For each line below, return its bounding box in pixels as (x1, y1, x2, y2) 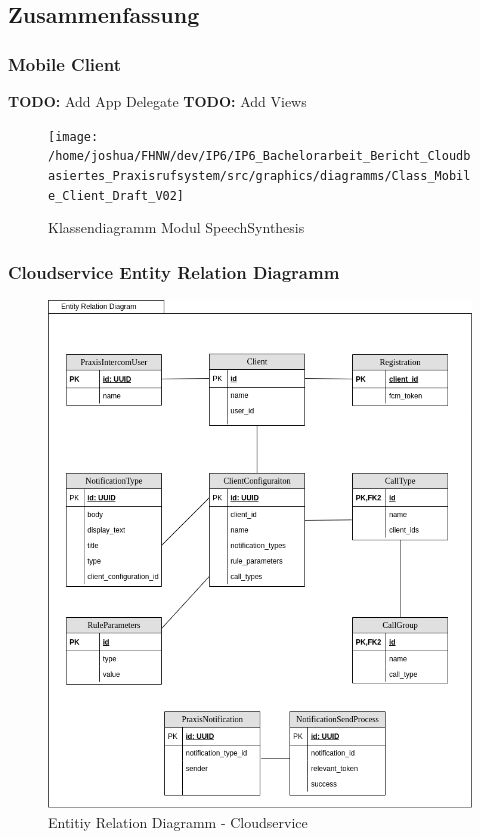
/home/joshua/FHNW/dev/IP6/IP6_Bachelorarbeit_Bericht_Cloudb (48, 149, 471, 164)
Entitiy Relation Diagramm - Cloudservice (48, 811, 308, 832)
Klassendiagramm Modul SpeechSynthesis (48, 217, 305, 238)
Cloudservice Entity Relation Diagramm (8, 259, 340, 284)
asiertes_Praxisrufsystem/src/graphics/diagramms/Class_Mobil (48, 168, 471, 183)
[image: (48, 129, 99, 144)
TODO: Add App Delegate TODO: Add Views (8, 91, 307, 111)
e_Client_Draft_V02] (48, 188, 185, 203)
